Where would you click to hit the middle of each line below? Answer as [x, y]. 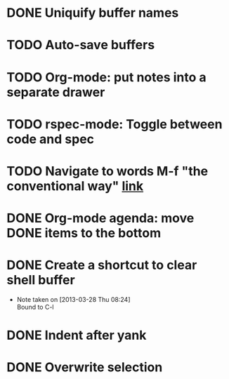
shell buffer [41, 280]
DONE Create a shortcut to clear [102, 265]
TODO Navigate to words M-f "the [107, 171]
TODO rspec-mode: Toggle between [115, 124]
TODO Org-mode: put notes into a [106, 77]
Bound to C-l [35, 307]
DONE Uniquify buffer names [93, 13]
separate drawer [56, 92]
